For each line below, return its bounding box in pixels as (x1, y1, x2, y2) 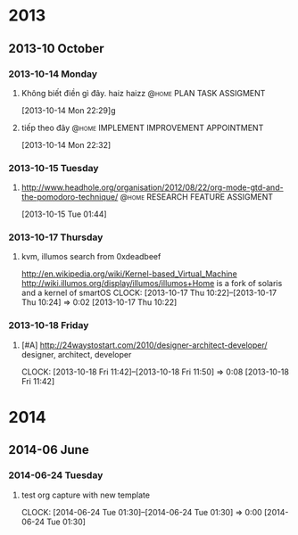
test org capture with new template (21, 490, 151, 500)
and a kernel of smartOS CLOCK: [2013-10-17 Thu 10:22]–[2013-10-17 (21, 287, 277, 299)
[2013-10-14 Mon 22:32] (21, 139, 112, 150)
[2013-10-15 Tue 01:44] (21, 209, 108, 219)
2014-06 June (8, 442, 90, 457)
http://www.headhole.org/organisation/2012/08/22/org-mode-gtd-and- (21, 182, 284, 193)
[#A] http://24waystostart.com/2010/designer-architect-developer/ (21, 340, 269, 350)
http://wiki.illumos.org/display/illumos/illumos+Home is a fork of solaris (21, 278, 283, 289)
